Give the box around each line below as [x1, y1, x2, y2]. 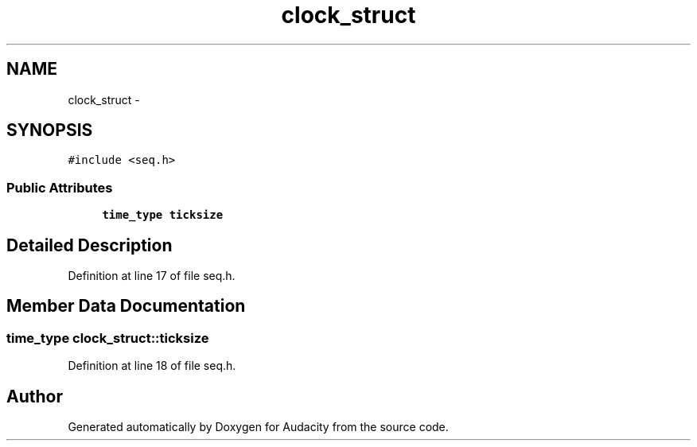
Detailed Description [6, 235, 173, 255]
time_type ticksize [102, 208, 224, 222]
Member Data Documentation [6, 296, 246, 317]
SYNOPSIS [6, 120, 93, 141]
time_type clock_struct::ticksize [6, 329, 209, 346]
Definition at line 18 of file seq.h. [68, 359, 236, 373]
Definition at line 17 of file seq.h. [68, 269, 236, 283]
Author [6, 386, 63, 406]
